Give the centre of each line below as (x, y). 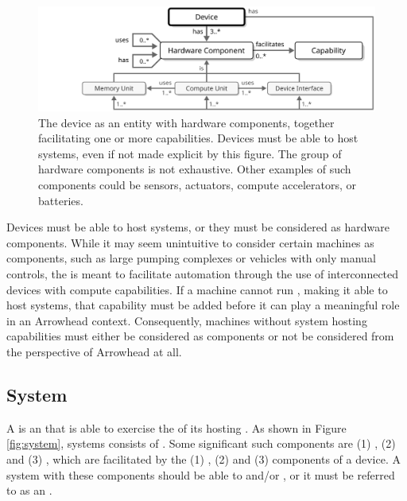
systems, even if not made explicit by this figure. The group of (190, 153)
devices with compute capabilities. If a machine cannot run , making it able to (197, 289)
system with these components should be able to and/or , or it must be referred (201, 474)
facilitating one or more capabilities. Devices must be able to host (198, 138)
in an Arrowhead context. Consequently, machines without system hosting (187, 320)
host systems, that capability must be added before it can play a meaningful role (203, 305)
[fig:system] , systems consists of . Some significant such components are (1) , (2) (201, 443)
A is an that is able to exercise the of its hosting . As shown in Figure (176, 427)
